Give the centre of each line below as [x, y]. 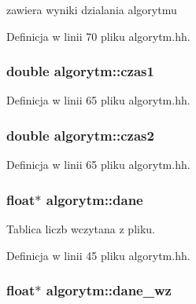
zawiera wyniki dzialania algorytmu [92, 9]
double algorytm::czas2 [80, 135]
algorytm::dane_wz [109, 290]
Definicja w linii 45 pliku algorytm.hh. [98, 255]
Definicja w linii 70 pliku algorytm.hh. [98, 36]
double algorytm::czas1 [80, 71]
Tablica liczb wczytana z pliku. [81, 229]
